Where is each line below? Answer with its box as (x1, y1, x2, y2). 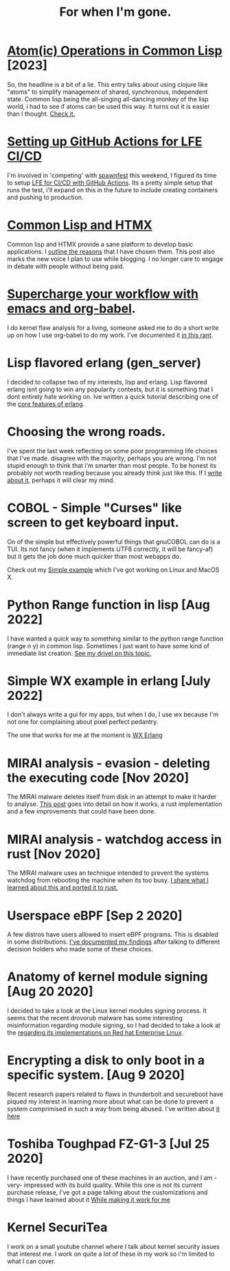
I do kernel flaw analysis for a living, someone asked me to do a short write (7, 323, 219, 331)
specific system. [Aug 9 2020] (7, 1067, 185, 1083)
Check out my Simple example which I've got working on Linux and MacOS (7, 566, 220, 574)
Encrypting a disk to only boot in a (7, 1053, 205, 1068)
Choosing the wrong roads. (7, 424, 166, 440)
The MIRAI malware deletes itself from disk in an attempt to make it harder (7, 793, 217, 801)
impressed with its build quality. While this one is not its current (23, 1181, 203, 1189)
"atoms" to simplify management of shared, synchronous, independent (7, 87, 208, 96)
